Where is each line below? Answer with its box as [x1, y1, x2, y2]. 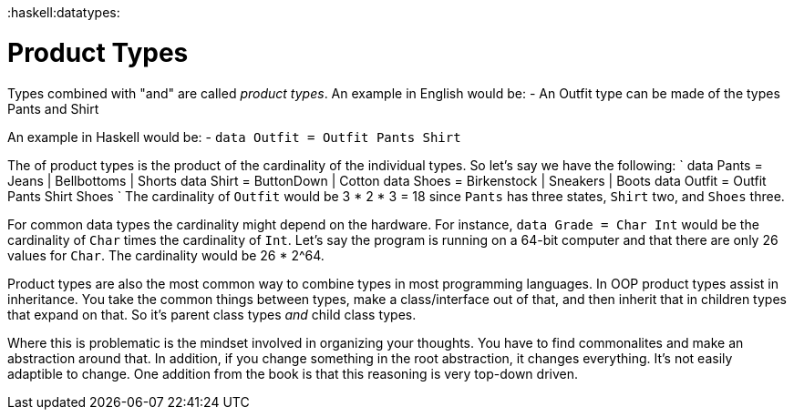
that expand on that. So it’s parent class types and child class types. [7, 306, 417, 322]
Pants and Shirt [7, 100, 99, 117]
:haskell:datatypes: [7, 5, 120, 20]
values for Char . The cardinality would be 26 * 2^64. [7, 247, 325, 263]
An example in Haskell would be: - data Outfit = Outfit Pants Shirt [7, 128, 461, 145]
